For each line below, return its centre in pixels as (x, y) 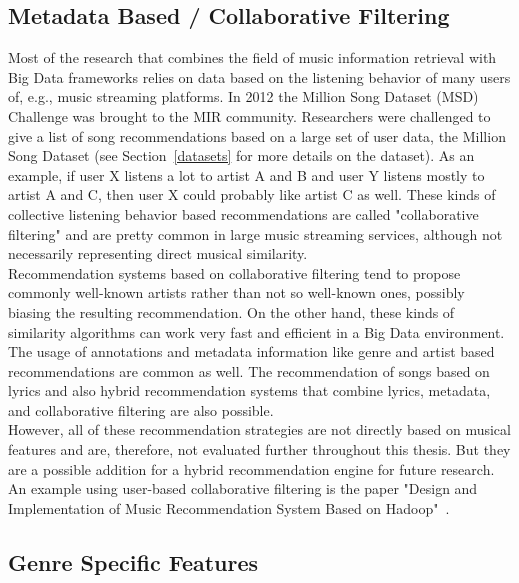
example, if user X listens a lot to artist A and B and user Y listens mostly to (246, 174)
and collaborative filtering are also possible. (141, 409)
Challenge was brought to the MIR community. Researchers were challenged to (249, 115)
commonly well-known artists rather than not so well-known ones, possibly (236, 292)
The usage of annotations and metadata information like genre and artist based (251, 351)
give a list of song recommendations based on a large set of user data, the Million (257, 135)
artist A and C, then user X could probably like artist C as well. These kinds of (252, 194)
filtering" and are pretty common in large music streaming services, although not (255, 233)
